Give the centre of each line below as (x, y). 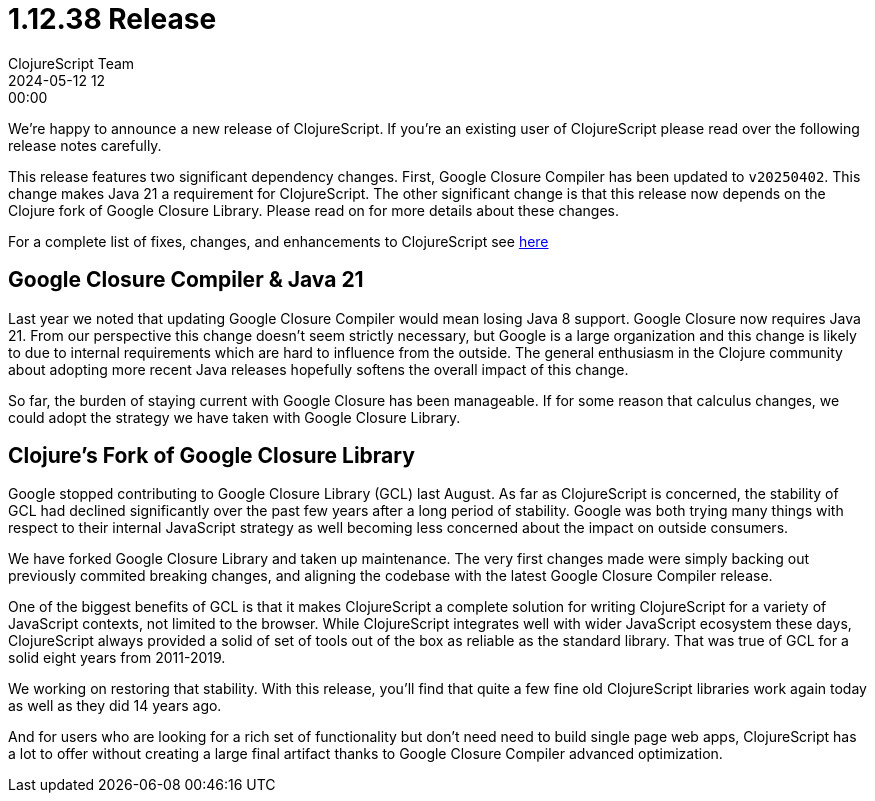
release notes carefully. (85, 145)
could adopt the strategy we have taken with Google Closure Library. (234, 417)
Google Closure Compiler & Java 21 (186, 280)
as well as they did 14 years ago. (115, 706)
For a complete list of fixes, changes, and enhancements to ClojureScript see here (278, 241)
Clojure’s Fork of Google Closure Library (211, 456)
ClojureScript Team (71, 63)
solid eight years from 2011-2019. (117, 658)
